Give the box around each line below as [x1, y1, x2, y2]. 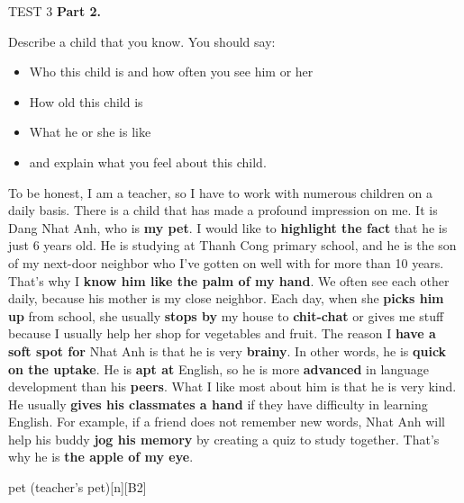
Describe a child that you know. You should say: [8, 31, 276, 50]
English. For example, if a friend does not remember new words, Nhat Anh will [8, 412, 446, 431]
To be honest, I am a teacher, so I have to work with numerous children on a [8, 183, 432, 202]
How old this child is [29, 92, 143, 111]
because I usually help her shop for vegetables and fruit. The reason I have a [8, 324, 436, 343]
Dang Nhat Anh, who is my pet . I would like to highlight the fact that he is [8, 218, 448, 237]
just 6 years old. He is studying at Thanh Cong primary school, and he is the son [8, 236, 457, 255]
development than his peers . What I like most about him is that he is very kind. [8, 377, 457, 396]
